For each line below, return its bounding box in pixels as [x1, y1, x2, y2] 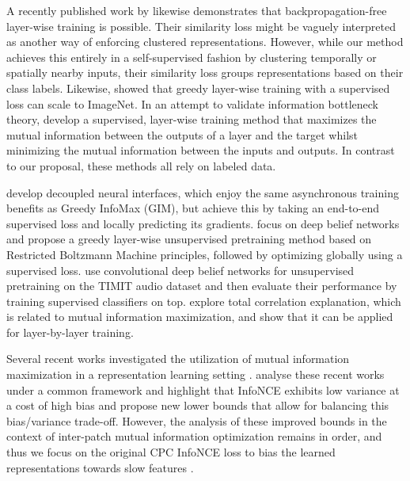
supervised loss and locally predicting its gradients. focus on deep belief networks [6, 215, 400, 231]
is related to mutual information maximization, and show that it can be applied [6, 308, 393, 325]
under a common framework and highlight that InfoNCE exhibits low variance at [6, 381, 400, 398]
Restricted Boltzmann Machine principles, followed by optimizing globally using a [6, 246, 403, 262]
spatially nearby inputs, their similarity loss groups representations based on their [6, 64, 404, 81]
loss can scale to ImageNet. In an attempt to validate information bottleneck [6, 95, 379, 112]
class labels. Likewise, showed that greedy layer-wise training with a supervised [6, 79, 390, 96]
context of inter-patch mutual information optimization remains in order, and [6, 428, 382, 445]
